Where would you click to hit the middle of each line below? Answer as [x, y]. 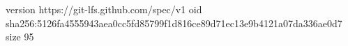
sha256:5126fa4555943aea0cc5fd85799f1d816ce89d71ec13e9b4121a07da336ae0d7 [174, 23]
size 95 [20, 37]
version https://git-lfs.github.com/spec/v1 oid [104, 9]
